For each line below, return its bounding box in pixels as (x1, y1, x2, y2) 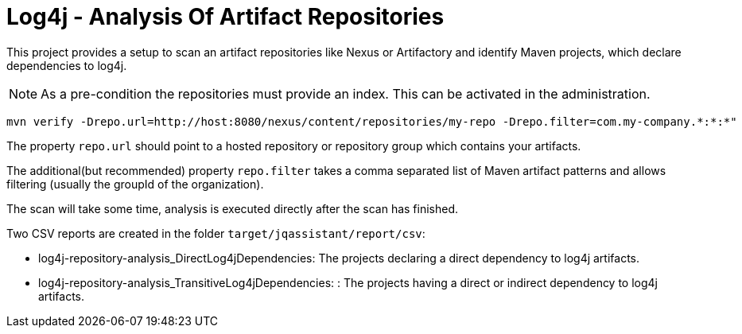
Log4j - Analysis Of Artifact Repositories (6, 3, 445, 30)
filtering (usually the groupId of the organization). (6, 177, 264, 191)
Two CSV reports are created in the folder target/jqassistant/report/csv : (6, 226, 425, 240)
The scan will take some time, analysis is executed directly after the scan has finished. (6, 201, 459, 216)
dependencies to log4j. (6, 58, 127, 72)
